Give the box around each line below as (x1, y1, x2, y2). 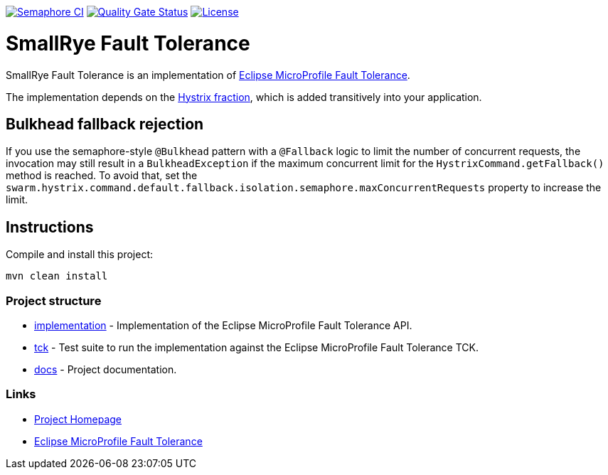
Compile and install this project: (6, 248, 154, 261)
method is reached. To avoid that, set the (6, 169, 198, 182)
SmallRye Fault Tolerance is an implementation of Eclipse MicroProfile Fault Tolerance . (6, 68, 410, 81)
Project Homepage (34, 412, 122, 425)
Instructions (6, 218, 94, 236)
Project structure (6, 293, 102, 308)
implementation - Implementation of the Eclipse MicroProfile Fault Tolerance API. (34, 319, 412, 331)
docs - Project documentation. (34, 363, 177, 375)
